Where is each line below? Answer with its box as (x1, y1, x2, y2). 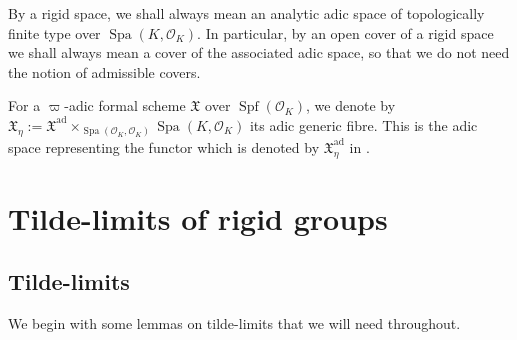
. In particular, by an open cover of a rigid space (197, 22, 494, 43)
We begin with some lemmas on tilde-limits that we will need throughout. (8, 313, 461, 334)
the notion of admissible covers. (8, 61, 201, 82)
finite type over (8, 22, 101, 43)
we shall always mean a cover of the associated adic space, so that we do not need (8, 42, 510, 63)
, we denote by (306, 95, 396, 116)
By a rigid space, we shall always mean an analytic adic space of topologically (8, 3, 485, 23)
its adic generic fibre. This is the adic (249, 114, 478, 135)
